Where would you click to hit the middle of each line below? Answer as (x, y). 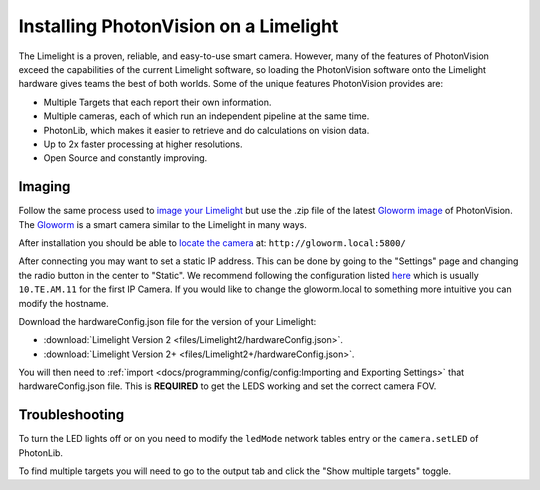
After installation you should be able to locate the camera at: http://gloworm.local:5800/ (212, 242)
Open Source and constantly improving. (125, 158)
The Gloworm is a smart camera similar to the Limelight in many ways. (162, 224)
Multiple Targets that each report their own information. (157, 102)
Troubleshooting (71, 415)
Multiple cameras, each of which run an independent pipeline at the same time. (206, 116)
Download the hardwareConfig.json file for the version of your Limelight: (167, 321)
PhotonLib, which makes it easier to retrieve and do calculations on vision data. (206, 130)
